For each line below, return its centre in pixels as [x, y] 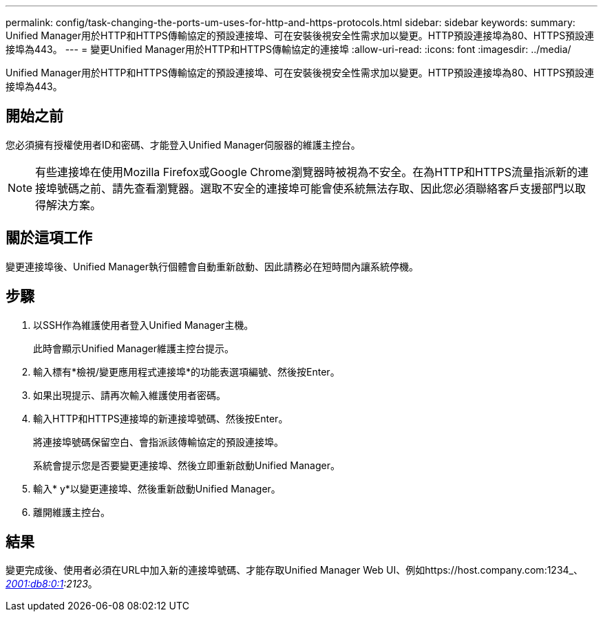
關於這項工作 [49, 238]
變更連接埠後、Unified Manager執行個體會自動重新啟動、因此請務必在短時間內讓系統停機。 [212, 266]
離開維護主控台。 [72, 512]
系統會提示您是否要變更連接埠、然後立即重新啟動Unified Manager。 [187, 465]
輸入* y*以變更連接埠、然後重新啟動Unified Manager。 [157, 488]
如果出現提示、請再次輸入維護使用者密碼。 [129, 395]
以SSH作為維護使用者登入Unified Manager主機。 [144, 325]
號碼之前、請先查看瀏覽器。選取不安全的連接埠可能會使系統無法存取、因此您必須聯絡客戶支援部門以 [316, 188]
